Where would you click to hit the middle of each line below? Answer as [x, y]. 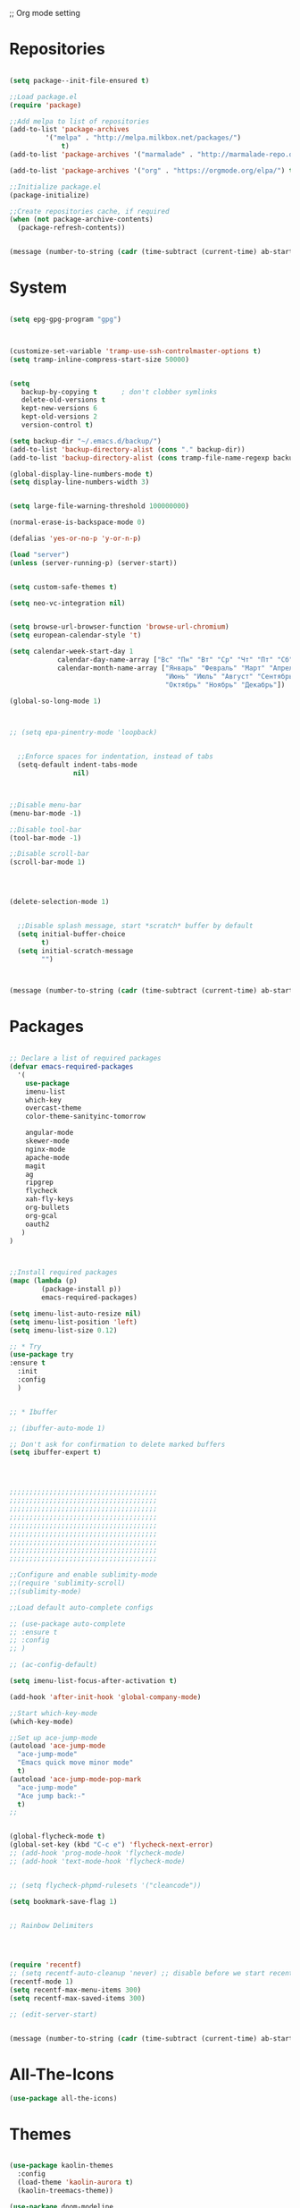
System [38, 288]
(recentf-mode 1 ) [42, 1982]
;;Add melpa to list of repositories [79, 121]
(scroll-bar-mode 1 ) [48, 862]
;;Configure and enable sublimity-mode [83, 1575]
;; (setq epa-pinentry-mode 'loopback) [83, 732]
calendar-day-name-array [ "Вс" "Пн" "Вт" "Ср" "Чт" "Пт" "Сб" [175, 660]
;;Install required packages [63, 1273]
